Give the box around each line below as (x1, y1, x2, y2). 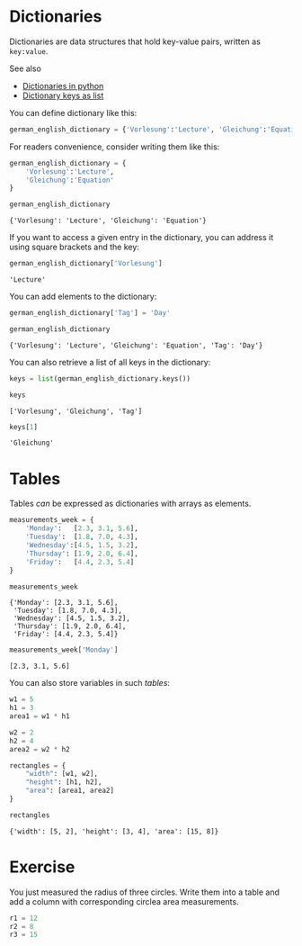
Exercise (9, 857, 75, 877)
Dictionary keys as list (22, 90, 104, 101)
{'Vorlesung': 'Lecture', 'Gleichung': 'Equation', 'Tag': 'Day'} (9, 340, 263, 350)
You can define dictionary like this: (9, 107, 138, 118)
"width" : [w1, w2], (25, 770, 99, 779)
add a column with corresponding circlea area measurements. (9, 896, 240, 906)
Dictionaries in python (22, 80, 104, 91)
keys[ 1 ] (9, 422, 39, 431)
